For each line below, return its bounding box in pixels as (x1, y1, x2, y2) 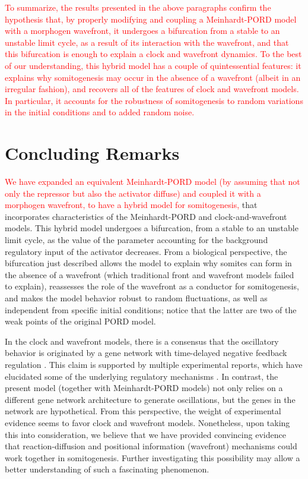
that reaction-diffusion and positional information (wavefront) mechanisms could (5, 440, 297, 452)
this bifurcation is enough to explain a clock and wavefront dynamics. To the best (5, 48, 302, 60)
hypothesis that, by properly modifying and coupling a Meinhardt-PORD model (5, 12, 297, 25)
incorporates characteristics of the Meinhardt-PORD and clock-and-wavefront (5, 210, 287, 222)
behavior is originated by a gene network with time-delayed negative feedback (5, 346, 287, 359)
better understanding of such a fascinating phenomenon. (5, 463, 209, 475)
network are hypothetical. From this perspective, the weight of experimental (5, 405, 281, 417)
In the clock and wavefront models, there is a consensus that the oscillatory (5, 335, 279, 347)
